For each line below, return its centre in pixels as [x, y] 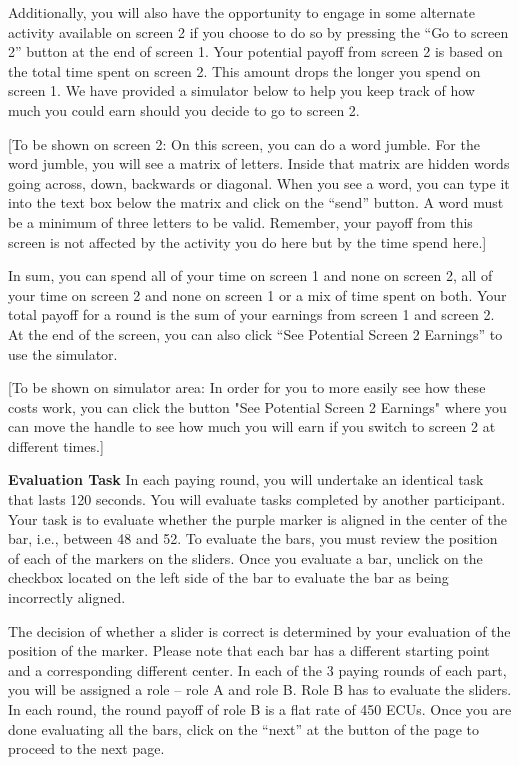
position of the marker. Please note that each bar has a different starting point [249, 650]
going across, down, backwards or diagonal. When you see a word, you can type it [259, 182]
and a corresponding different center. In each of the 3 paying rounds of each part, [257, 669]
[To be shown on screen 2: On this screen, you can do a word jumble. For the [244, 143]
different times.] [56, 445]
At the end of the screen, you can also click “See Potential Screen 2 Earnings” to [255, 333]
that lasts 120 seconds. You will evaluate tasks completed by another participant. [257, 499]
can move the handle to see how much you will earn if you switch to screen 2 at [252, 426]
